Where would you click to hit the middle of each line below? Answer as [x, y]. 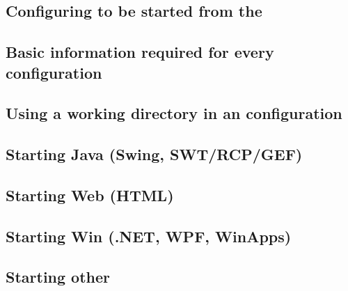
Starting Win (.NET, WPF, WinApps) [149, 236]
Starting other [58, 277]
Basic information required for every [140, 52]
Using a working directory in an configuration [174, 113]
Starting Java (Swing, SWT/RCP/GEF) [154, 154]
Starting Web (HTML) [90, 195]
